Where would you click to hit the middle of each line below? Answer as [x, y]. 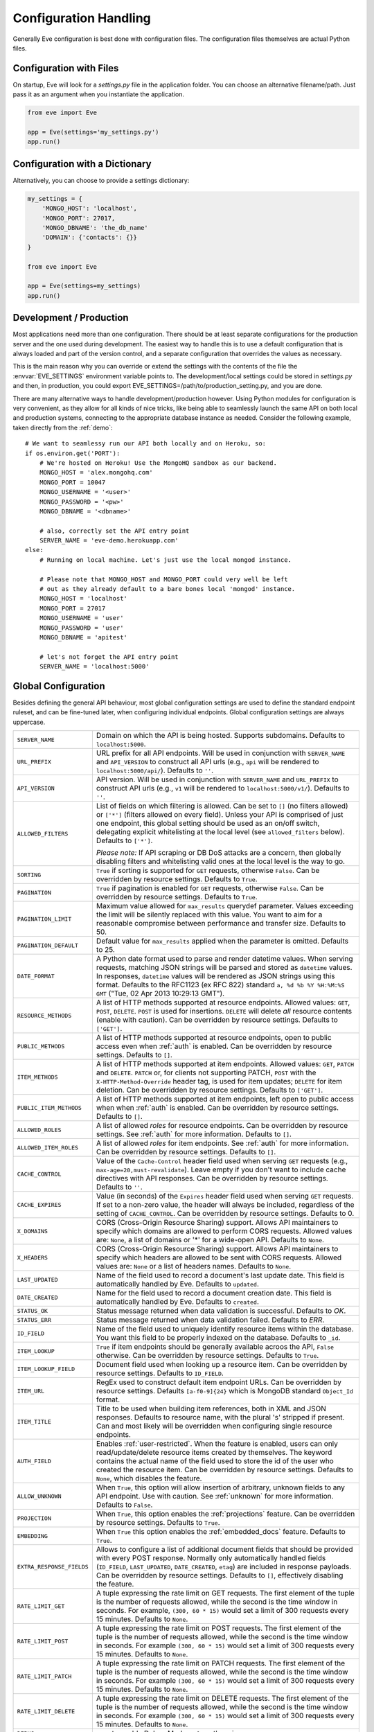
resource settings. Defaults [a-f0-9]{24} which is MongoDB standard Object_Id [224, 1391]
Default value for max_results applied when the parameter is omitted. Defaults [222, 941]
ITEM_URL [31, 1391]
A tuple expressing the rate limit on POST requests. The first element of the [219, 1628]
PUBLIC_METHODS [41, 1046]
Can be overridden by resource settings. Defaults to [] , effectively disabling [220, 1575]
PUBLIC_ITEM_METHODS [50, 1107]
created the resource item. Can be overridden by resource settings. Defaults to [224, 1470]
